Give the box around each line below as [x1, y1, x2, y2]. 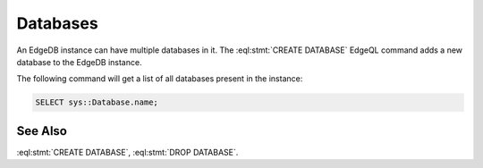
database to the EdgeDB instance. [16, 56, 142, 67]
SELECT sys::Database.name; [35, 97, 158, 107]
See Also [16, 123, 67, 139]
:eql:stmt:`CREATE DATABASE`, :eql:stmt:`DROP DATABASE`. [16, 147, 239, 157]
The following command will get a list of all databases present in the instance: [16, 73, 303, 84]
